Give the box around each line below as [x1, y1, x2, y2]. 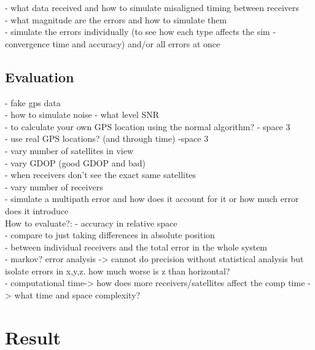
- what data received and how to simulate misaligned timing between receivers [5, 1, 300, 14]
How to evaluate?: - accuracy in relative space [5, 216, 177, 229]
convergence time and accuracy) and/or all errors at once [5, 37, 220, 50]
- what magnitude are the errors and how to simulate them [5, 13, 227, 26]
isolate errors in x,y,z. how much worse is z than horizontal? [5, 264, 230, 277]
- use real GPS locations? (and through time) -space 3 [5, 132, 209, 145]
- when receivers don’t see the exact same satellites [5, 168, 196, 181]
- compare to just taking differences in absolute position [5, 228, 215, 241]
